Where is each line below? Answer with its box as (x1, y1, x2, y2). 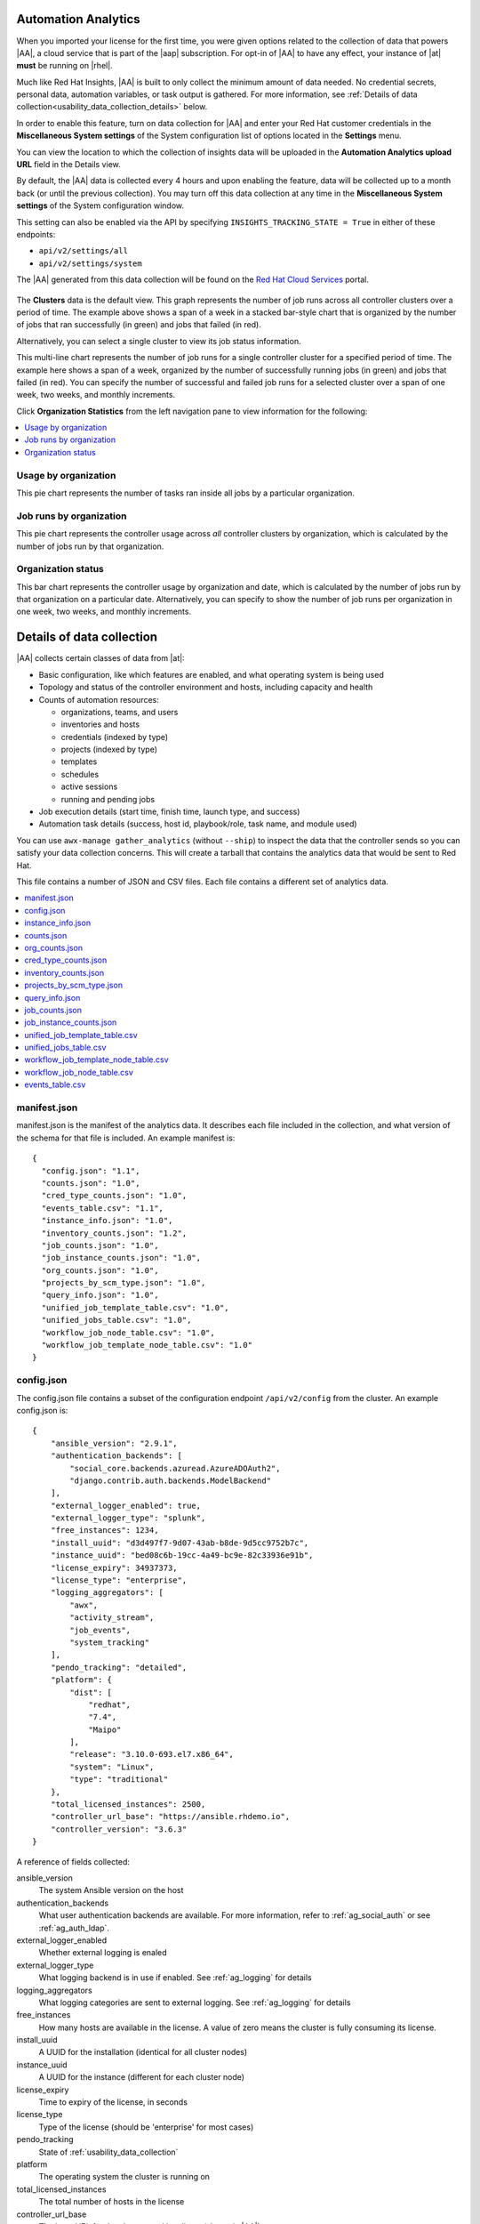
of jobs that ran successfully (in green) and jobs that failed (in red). (16, 319, 261, 330)
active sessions (60, 781, 118, 792)
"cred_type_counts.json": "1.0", (41, 1190, 188, 1201)
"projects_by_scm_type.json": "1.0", (41, 1277, 206, 1288)
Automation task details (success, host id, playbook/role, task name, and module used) (38, 818, 357, 829)
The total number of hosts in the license (38, 2196, 185, 2207)
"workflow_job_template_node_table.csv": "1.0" (41, 1340, 253, 1350)
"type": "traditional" (69, 1775, 169, 1785)
